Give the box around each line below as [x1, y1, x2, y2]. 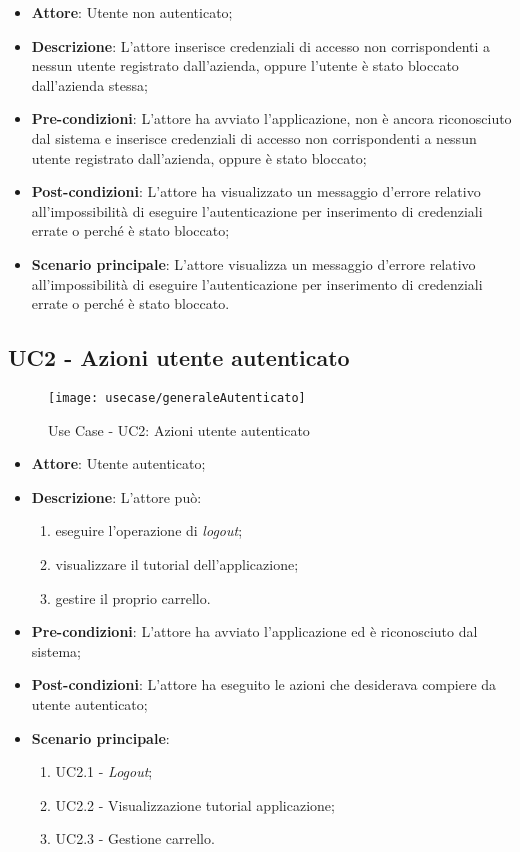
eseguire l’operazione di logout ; [55, 520, 243, 541]
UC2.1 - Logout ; [55, 761, 153, 782]
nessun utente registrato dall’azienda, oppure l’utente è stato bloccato [31, 55, 459, 76]
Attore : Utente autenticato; [31, 453, 206, 474]
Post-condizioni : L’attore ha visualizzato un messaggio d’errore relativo [31, 181, 481, 202]
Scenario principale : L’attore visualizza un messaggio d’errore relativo [31, 253, 476, 274]
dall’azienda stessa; [31, 74, 148, 95]
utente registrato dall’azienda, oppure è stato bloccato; [31, 147, 367, 168]
